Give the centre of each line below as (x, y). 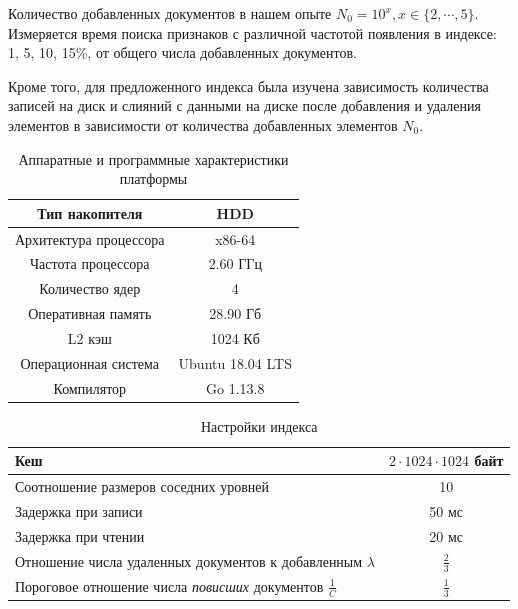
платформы (153, 178)
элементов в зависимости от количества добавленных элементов (203, 124)
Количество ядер (90, 288)
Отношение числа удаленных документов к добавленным (189, 560)
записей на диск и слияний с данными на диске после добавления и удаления (244, 105)
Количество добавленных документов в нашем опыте (170, 13)
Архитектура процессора (90, 238)
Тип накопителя (90, 212)
